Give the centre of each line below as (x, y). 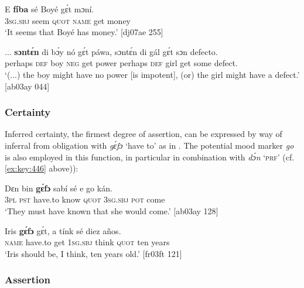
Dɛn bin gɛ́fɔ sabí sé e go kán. (59, 188)
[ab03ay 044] (27, 86)
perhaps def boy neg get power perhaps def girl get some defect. (121, 63)
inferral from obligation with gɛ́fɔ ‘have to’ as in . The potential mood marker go (149, 145)
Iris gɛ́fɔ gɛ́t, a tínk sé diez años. (63, 230)
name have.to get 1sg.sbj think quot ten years (87, 242)
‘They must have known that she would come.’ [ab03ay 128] (112, 210)
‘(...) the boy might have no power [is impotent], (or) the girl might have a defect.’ (152, 74)
